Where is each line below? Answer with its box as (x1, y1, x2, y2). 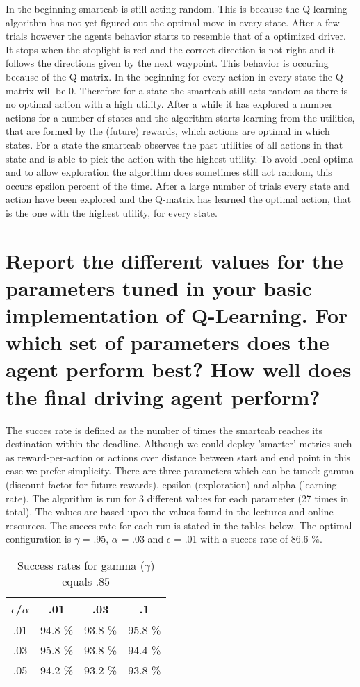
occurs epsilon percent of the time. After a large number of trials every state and (6, 178, 350, 192)
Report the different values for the (6, 246, 343, 274)
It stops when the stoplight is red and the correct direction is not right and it (6, 42, 335, 56)
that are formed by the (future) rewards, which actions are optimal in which (6, 124, 330, 138)
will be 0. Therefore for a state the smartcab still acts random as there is (37, 83, 348, 97)
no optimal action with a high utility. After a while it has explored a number (6, 97, 333, 111)
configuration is (6, 531, 72, 546)
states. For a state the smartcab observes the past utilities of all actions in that (6, 137, 343, 151)
